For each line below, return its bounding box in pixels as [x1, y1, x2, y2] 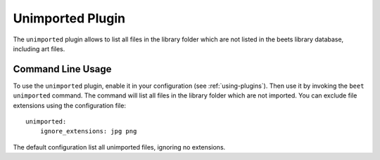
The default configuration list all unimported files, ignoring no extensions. [13, 142, 226, 151]
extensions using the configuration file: [13, 101, 127, 109]
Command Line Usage [13, 63, 112, 75]
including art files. [13, 44, 65, 53]
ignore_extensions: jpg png [39, 127, 137, 135]
